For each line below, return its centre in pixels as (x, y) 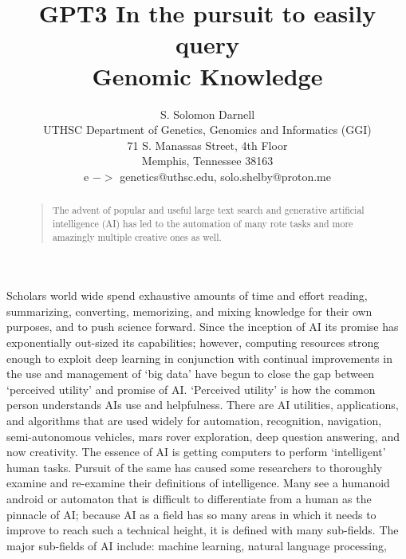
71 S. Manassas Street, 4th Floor (207, 145)
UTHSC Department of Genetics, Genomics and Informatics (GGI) (207, 130)
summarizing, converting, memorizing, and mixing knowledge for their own (189, 311)
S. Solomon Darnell (207, 114)
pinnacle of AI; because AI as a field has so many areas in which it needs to (191, 514)
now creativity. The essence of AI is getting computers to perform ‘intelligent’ (196, 452)
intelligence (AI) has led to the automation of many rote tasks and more (203, 223)
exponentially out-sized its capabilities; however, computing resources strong (193, 342)
